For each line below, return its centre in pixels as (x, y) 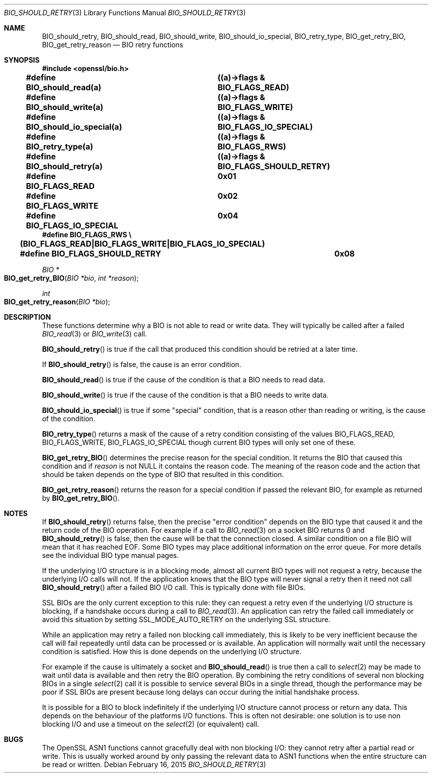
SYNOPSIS (22, 60)
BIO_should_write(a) (65, 107)
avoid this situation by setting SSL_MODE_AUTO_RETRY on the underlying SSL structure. (186, 619)
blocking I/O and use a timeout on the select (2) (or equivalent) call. (151, 724)
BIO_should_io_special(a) (74, 127)
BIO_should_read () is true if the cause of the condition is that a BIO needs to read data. (184, 380)
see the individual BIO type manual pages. (110, 555)
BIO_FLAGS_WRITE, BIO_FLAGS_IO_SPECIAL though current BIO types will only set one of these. (199, 442)
